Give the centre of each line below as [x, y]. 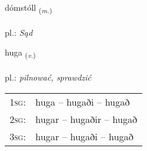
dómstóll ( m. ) [29, 8]
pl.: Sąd [19, 32]
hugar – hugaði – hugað [85, 136]
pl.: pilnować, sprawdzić [48, 77]
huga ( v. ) [20, 53]
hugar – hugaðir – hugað [86, 119]
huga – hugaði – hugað [83, 101]
